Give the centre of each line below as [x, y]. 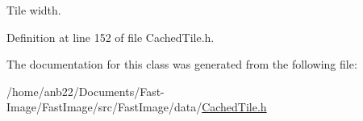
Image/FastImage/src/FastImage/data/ [104, 107]
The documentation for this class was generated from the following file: [182, 64]
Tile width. [34, 10]
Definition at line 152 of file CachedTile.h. [111, 37]
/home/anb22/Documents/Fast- [86, 91]
